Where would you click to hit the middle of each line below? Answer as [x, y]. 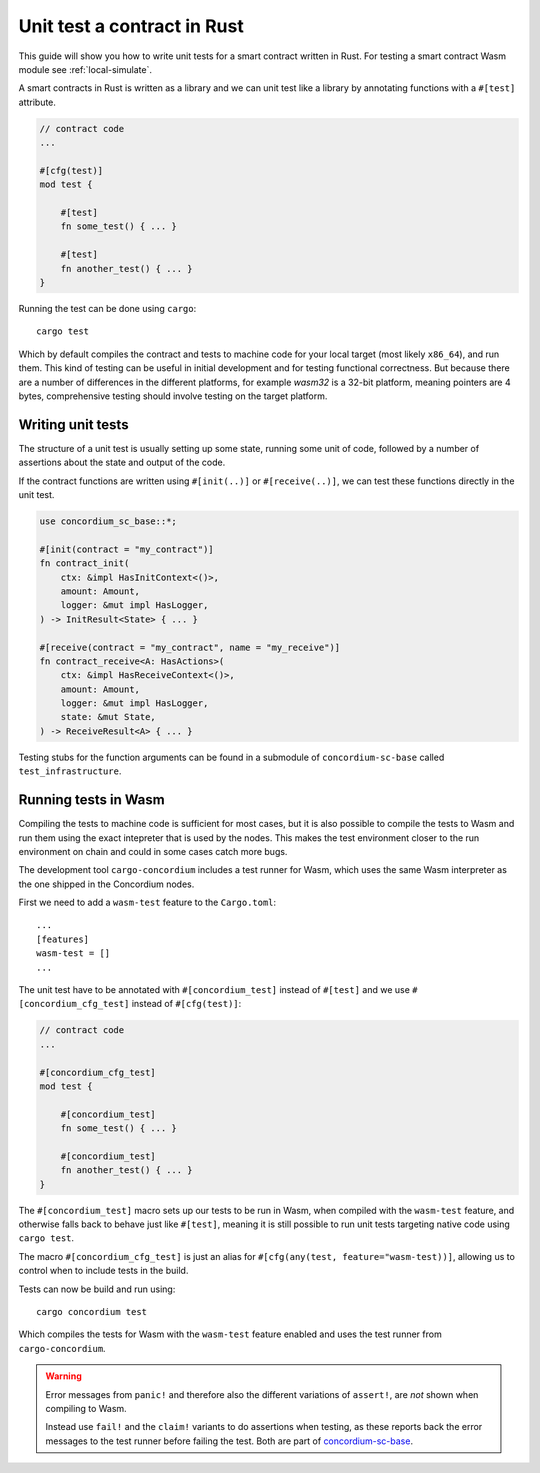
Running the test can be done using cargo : [107, 308]
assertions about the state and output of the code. [122, 462]
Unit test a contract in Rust [131, 26]
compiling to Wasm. [86, 1408]
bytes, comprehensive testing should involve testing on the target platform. [173, 396]
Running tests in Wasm [91, 800]
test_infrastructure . [70, 771]
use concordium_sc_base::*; [108, 521]
